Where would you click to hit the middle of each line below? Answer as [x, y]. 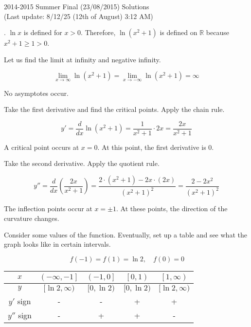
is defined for [43, 32]
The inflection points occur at [48, 209]
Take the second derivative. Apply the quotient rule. [82, 163]
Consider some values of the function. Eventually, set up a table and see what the [125, 234]
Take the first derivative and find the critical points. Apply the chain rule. [114, 109]
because [217, 32]
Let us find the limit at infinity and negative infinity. [82, 59]
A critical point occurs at [42, 147]
